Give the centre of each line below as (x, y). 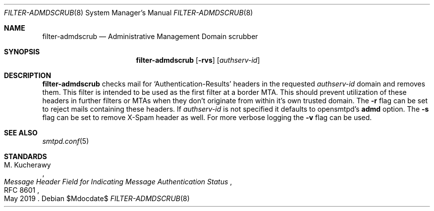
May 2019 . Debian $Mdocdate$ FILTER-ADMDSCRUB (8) (97, 198)
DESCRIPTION (28, 75)
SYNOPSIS (22, 52)
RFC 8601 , (22, 190)
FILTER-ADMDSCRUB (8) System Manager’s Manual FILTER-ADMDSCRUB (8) (129, 13)
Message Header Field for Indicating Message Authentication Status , (118, 182)
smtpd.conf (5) (66, 141)
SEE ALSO (21, 133)
